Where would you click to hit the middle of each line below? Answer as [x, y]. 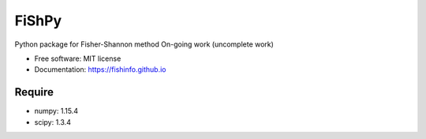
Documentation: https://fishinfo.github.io [100, 69]
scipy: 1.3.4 [52, 122]
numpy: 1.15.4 [56, 111]
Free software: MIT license [78, 58]
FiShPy [38, 21]
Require [34, 92]
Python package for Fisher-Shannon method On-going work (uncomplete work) [144, 44]
